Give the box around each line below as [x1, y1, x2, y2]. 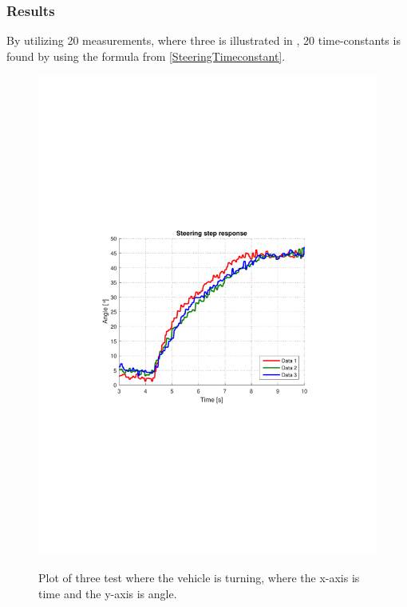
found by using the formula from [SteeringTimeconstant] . [6, 47, 286, 64]
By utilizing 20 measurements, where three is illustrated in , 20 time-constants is [6, 32, 401, 49]
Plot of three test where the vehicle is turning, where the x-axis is [38, 569, 360, 585]
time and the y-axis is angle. [38, 585, 177, 601]
